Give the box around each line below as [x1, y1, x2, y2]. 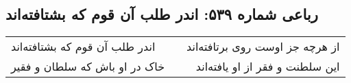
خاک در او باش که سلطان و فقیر [11, 58, 165, 75]
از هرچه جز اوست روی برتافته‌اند [186, 38, 340, 55]
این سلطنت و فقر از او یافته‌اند [195, 58, 340, 75]
